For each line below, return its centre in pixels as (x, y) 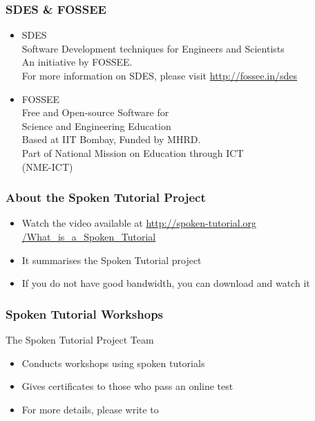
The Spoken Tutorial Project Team (80, 339)
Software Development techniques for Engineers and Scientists (153, 48)
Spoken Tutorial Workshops (85, 314)
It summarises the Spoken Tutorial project (112, 260)
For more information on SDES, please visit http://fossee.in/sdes (160, 75)
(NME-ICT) (47, 166)
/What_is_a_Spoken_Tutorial (89, 236)
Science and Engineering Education (96, 125)
